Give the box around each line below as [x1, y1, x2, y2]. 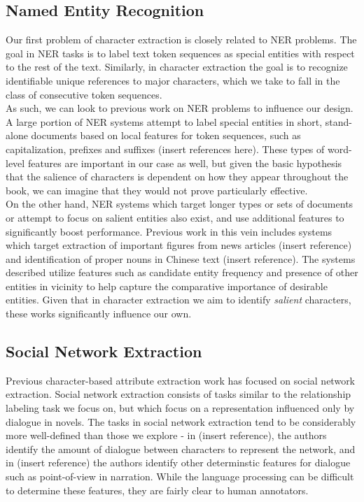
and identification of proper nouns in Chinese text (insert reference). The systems [6, 251, 356, 266]
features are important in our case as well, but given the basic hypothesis [27, 155, 342, 170]
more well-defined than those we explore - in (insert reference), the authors [6, 428, 327, 443]
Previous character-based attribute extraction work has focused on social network [6, 373, 356, 387]
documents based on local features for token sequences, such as [31, 128, 301, 143]
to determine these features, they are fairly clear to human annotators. [6, 482, 309, 497]
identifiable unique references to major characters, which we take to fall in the [6, 73, 340, 87]
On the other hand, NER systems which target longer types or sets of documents [6, 196, 353, 211]
